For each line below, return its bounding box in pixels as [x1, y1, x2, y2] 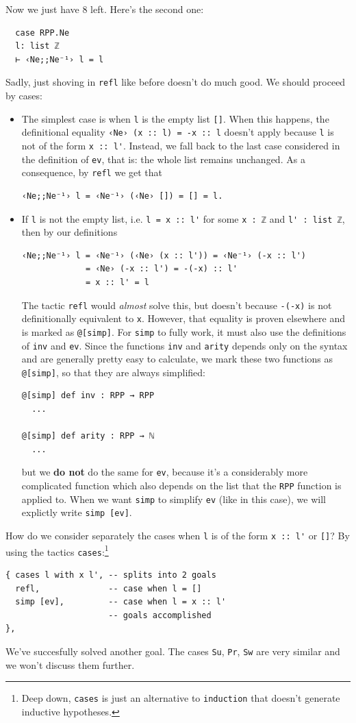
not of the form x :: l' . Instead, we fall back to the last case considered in [21, 138, 340, 152]
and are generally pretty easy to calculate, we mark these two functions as [21, 352, 333, 366]
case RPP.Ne [15, 27, 70, 38]
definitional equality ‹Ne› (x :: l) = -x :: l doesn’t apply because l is [21, 125, 334, 139]
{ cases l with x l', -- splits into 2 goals [5, 569, 216, 580]
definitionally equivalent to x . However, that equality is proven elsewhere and [21, 311, 345, 326]
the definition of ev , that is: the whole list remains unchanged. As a [21, 151, 305, 166]
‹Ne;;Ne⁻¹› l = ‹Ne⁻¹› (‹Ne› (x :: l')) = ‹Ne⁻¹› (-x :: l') [21, 250, 307, 260]
